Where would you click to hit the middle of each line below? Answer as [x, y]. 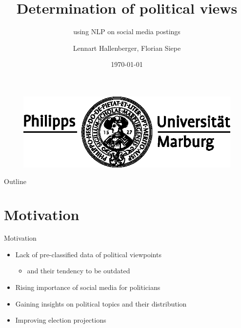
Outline [15, 181]
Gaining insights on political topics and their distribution [101, 303]
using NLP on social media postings [127, 31]
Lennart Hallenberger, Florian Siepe [127, 48]
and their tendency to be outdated [79, 271]
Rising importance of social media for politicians [88, 287]
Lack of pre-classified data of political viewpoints [88, 254]
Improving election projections [61, 320]
